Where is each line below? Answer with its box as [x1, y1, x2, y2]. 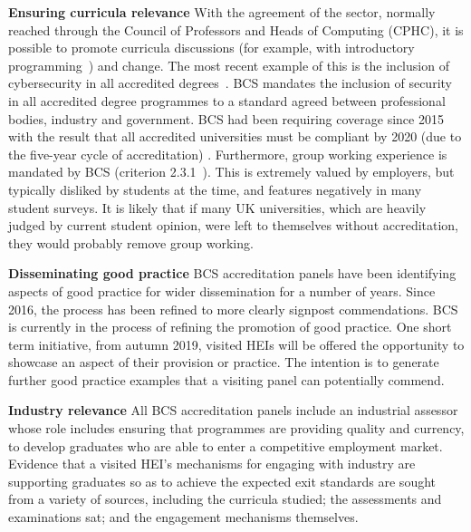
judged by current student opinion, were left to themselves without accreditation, [8, 216, 459, 235]
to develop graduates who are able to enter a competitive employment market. [8, 436, 443, 455]
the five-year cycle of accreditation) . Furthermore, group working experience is [8, 144, 447, 163]
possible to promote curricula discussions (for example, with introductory [8, 38, 415, 57]
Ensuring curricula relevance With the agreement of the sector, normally [8, 3, 436, 21]
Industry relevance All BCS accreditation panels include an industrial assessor [8, 401, 458, 420]
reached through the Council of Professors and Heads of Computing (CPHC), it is [8, 20, 464, 39]
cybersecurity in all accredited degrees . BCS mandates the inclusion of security [8, 73, 452, 92]
